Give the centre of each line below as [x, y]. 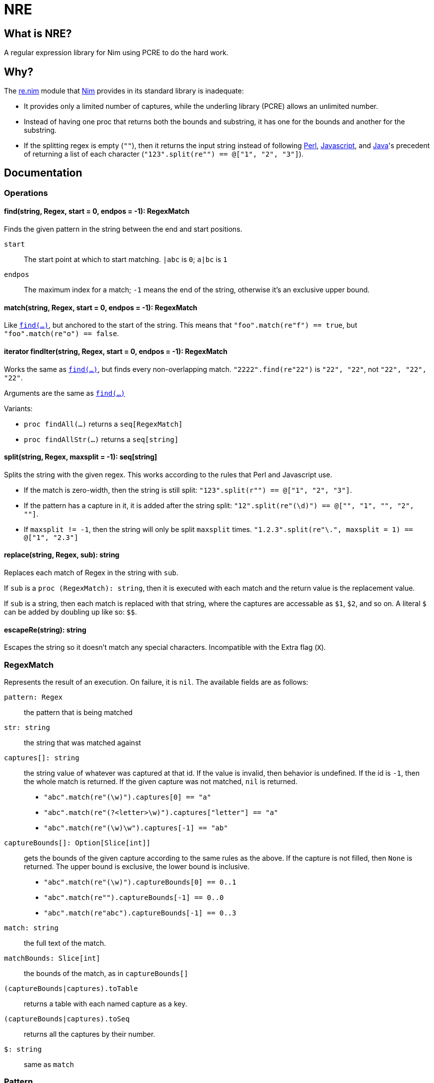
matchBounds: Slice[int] [52, 958]
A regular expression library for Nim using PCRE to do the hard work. [116, 53]
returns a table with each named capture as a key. [106, 1003]
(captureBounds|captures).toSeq [67, 1019]
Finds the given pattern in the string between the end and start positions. [123, 229]
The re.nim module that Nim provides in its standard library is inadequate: [124, 91]
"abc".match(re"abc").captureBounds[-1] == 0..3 [140, 913]
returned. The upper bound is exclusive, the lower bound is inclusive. [137, 866]
